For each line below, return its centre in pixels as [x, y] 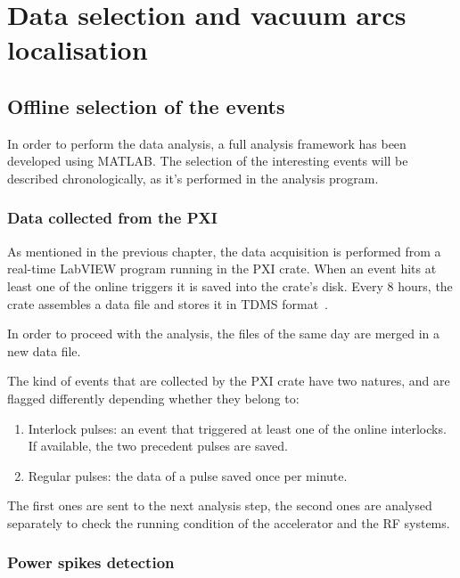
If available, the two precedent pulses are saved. [158, 446]
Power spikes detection [91, 562]
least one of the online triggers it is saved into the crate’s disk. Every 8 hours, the [230, 285]
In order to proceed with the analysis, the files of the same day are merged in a [224, 334]
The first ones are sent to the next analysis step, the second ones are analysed [220, 505]
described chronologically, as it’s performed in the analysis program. [193, 178]
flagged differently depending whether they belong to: [153, 398]
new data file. [44, 350]
